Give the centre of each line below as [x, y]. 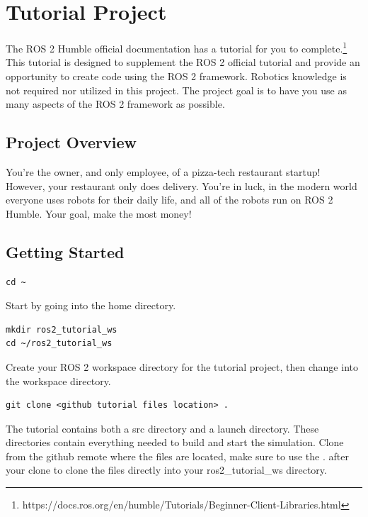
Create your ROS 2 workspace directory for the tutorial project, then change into [182, 366]
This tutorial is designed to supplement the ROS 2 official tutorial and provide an [183, 62]
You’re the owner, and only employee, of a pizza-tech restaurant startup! [163, 171]
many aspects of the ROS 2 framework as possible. [115, 104]
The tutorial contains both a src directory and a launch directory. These [162, 428]
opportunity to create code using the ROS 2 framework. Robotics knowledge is [176, 76]
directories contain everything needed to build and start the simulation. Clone [175, 442]
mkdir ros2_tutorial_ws [62, 329]
